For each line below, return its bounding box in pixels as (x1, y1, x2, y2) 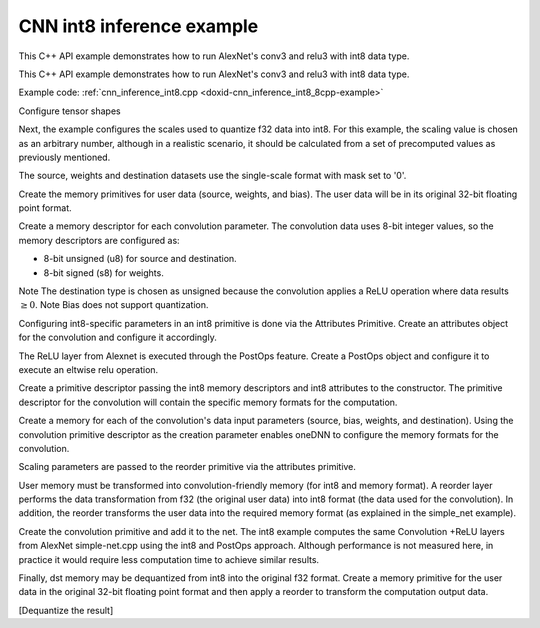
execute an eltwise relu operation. (18, 363, 159, 375)
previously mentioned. (18, 151, 111, 163)
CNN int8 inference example (18, 15, 259, 37)
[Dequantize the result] (18, 604, 114, 616)
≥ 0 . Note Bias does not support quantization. (20, 299, 209, 311)
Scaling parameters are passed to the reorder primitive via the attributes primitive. (18, 461, 357, 473)
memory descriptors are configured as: (18, 234, 180, 246)
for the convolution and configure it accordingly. (18, 331, 217, 344)
